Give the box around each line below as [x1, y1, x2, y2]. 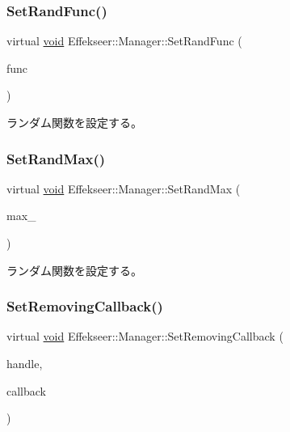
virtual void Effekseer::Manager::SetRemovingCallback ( [6, 328, 284, 345]
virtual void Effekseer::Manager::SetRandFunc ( [6, 32, 242, 49]
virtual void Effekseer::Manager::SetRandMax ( [6, 180, 241, 197]
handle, [6, 355, 43, 371]
